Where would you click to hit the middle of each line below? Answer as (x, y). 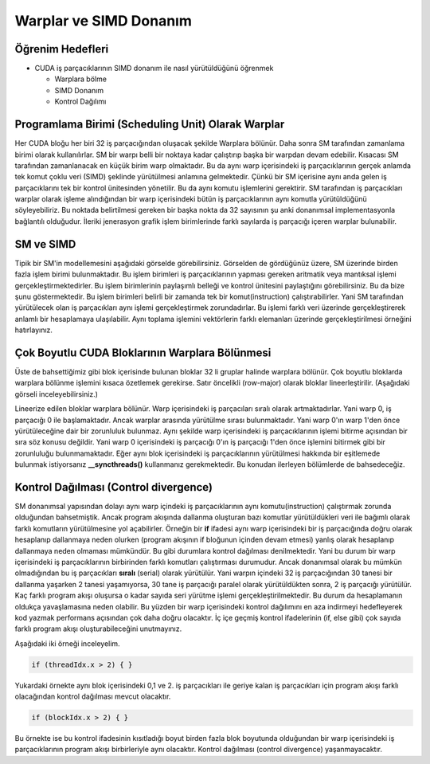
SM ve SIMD (45, 244)
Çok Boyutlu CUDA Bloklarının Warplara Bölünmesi (143, 353)
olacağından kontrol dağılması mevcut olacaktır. (93, 696)
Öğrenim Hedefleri (62, 49)
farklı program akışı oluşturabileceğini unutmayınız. (98, 629)
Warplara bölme (81, 79)
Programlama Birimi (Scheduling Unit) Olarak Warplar (150, 125)
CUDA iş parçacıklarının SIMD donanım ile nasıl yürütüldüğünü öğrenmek (154, 69)
